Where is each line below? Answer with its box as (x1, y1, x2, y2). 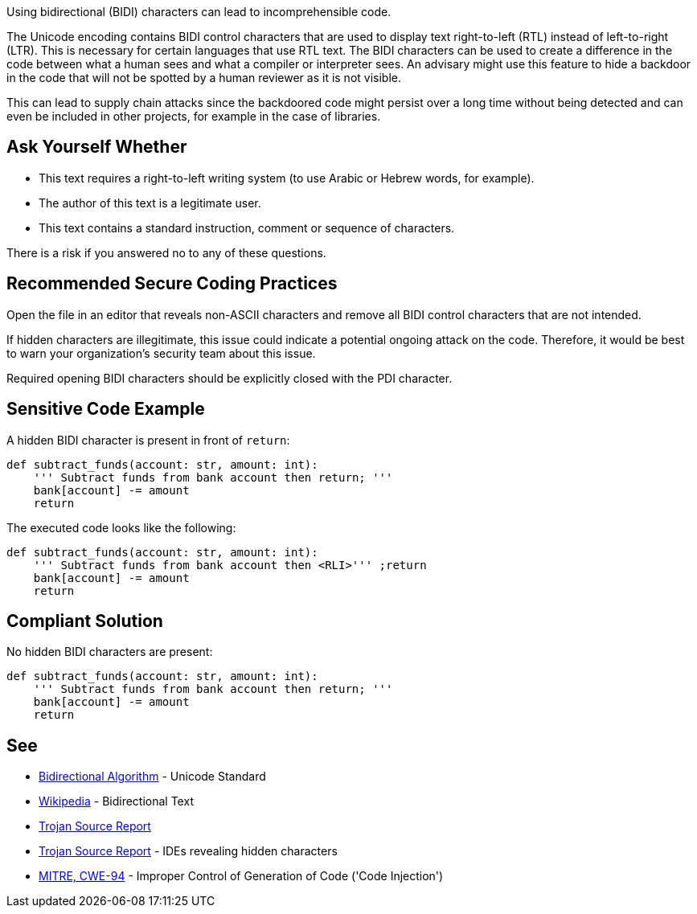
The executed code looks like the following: (6, 520, 236, 535)
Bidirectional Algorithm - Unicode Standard (39, 769, 266, 784)
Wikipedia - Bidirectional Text (39, 794, 194, 809)
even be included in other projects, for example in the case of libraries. (6, 109, 381, 123)
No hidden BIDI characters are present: (6, 645, 213, 659)
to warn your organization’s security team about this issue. (6, 346, 316, 360)
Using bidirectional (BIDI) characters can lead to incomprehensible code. (6, 5, 392, 18)
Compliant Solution (6, 610, 163, 631)
